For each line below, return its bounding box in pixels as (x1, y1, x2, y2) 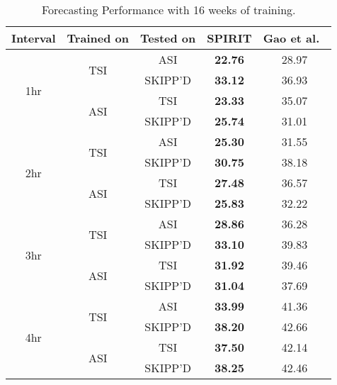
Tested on (139, 30, 196, 46)
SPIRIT (207, 30, 252, 46)
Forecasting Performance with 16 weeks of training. (41, 1, 296, 18)
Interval (11, 30, 56, 46)
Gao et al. (263, 30, 320, 46)
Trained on (67, 30, 129, 46)
